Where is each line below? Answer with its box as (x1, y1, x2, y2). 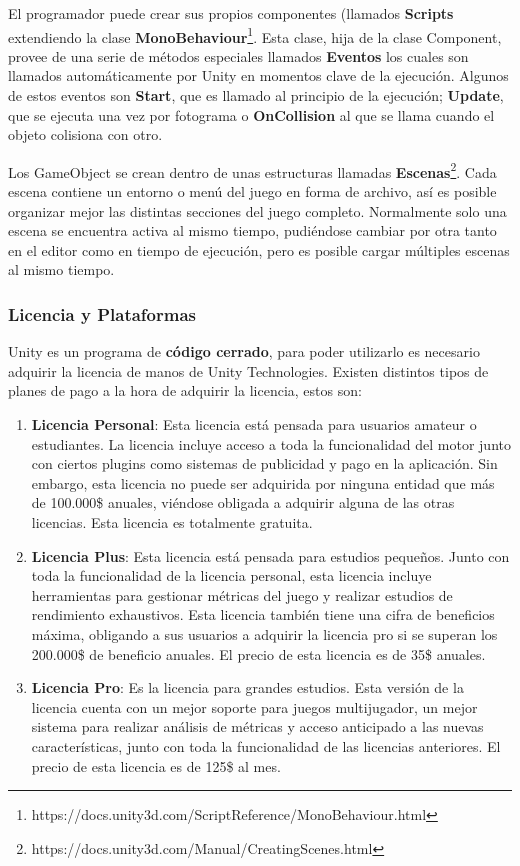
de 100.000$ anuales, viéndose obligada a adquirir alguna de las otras (31, 492, 455, 513)
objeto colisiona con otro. (8, 124, 163, 145)
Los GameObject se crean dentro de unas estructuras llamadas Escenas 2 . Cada (8, 158, 497, 182)
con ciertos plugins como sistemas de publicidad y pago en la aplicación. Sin (31, 453, 498, 474)
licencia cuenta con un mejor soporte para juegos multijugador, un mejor (31, 696, 478, 717)
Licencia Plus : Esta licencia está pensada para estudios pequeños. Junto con (31, 545, 510, 566)
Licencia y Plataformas (8, 301, 196, 326)
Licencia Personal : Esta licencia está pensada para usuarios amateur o (31, 414, 477, 435)
